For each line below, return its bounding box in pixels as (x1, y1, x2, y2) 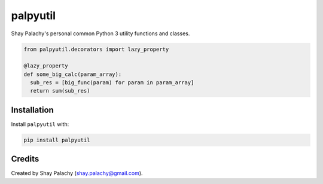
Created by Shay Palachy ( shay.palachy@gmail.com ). (11, 170, 143, 177)
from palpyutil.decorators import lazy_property (23, 45, 169, 53)
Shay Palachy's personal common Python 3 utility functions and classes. (11, 30, 190, 37)
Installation (11, 105, 54, 115)
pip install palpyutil (23, 136, 90, 143)
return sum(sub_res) (30, 87, 90, 94)
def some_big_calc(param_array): (23, 70, 122, 78)
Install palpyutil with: (11, 120, 69, 128)
